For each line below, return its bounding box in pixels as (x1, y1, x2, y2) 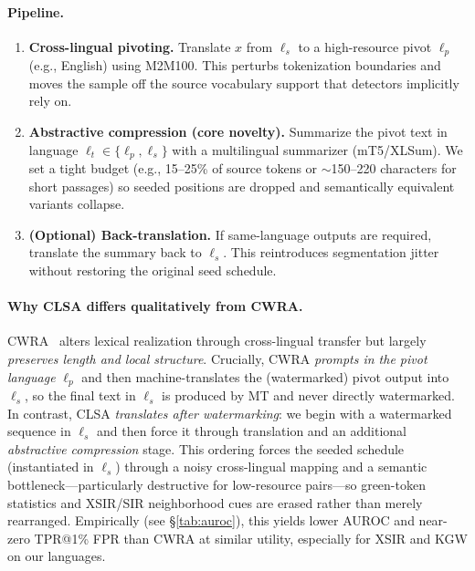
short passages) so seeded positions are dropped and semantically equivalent (28, 176, 455, 195)
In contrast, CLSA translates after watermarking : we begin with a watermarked (7, 403, 452, 422)
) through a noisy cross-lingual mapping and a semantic (115, 457, 427, 476)
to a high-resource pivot (298, 36, 432, 56)
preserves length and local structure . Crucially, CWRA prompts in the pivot (7, 349, 427, 369)
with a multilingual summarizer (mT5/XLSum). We (172, 140, 463, 159)
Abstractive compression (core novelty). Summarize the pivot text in (28, 122, 448, 141)
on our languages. (7, 546, 106, 566)
